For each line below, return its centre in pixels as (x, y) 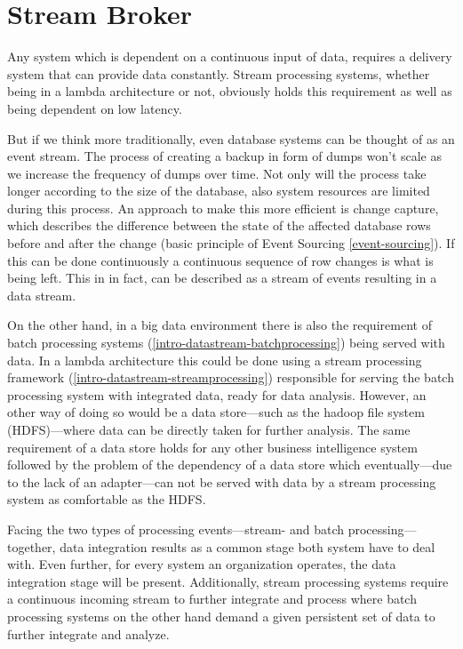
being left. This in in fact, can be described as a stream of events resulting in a (222, 278)
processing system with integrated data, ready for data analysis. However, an (217, 394)
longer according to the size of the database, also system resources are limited (219, 191)
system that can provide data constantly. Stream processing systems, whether (219, 73)
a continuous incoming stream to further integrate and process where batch (212, 599)
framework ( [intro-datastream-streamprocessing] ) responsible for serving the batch (231, 377)
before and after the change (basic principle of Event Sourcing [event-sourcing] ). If (231, 243)
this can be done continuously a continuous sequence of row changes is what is (220, 260)
